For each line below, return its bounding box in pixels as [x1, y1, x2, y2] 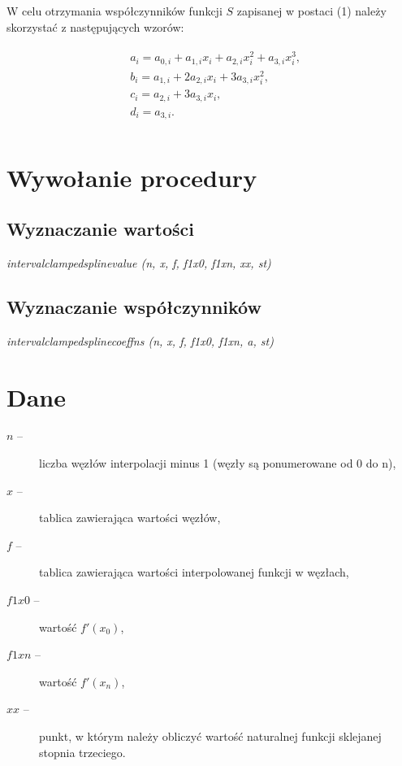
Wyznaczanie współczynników [6, 294, 262, 319]
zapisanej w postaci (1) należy [236, 2, 387, 19]
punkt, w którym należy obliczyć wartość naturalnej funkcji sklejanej [39, 727, 382, 744]
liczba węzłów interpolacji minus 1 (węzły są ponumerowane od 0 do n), [39, 455, 396, 472]
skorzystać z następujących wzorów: [6, 18, 184, 35]
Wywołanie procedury [6, 160, 257, 194]
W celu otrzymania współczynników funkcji [6, 2, 223, 19]
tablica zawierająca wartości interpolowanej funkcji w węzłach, [39, 564, 349, 581]
